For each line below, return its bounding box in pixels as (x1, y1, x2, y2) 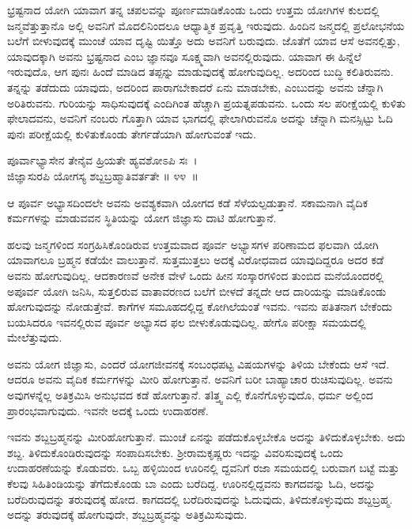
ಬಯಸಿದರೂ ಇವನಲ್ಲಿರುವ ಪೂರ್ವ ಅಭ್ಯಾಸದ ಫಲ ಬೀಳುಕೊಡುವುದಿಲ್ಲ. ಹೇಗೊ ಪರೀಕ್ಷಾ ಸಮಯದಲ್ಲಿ (7, 313, 366, 330)
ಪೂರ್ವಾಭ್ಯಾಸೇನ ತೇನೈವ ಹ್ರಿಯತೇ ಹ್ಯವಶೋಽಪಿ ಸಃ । (7, 152, 198, 168)
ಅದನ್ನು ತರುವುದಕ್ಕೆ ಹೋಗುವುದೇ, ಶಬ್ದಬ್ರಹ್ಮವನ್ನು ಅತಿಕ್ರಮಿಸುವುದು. (7, 506, 248, 523)
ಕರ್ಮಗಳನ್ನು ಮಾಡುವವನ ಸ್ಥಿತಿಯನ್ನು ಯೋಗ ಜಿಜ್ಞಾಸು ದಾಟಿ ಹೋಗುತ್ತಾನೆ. (7, 210, 277, 226)
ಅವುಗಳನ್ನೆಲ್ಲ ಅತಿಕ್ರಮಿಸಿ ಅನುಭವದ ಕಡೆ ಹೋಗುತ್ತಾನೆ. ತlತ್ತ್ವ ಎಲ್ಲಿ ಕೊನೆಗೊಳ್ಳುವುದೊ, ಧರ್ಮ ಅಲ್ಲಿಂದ (7, 387, 373, 403)
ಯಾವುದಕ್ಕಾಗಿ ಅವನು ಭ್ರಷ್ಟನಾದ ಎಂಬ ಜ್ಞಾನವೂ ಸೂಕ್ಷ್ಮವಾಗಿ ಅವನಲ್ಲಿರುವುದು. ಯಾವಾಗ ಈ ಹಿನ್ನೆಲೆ (7, 47, 361, 64)
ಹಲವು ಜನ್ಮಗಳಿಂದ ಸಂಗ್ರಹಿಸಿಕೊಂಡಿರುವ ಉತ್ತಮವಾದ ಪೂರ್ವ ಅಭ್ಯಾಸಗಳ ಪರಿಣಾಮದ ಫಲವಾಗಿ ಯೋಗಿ (7, 236, 379, 252)
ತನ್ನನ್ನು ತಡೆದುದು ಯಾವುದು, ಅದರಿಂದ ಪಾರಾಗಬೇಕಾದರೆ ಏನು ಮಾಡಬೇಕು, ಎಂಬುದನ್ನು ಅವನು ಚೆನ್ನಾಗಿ (7, 78, 384, 95)
